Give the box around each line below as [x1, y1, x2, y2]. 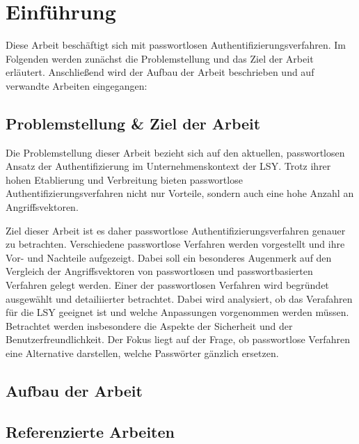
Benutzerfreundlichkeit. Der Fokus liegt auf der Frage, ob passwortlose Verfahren [6, 332, 350, 347]
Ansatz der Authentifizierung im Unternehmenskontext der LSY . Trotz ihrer [6, 159, 331, 173]
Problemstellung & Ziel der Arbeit [6, 112, 261, 134]
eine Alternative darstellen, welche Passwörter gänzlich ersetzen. [6, 346, 279, 360]
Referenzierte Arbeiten [6, 420, 175, 442]
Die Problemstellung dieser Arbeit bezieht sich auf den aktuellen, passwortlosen [6, 145, 345, 159]
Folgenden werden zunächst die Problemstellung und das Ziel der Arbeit [6, 51, 314, 65]
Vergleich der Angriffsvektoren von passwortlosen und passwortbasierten [6, 264, 313, 278]
